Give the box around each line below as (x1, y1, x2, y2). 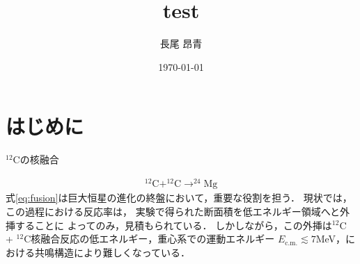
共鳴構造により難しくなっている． (34, 245, 191, 259)
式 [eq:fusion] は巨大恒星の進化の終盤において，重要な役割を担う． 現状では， (6, 190, 352, 205)
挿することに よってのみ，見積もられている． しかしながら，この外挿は (6, 217, 332, 232)
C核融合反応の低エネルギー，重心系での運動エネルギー (24, 231, 275, 246)
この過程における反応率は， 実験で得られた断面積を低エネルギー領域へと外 (6, 204, 350, 218)
